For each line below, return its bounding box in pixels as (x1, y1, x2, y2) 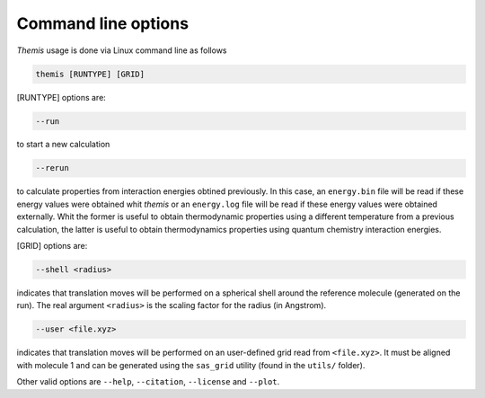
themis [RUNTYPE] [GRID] (35, 68, 145, 79)
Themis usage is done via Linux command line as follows (16, 45, 227, 56)
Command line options (16, 13, 189, 33)
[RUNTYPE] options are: (16, 92, 107, 102)
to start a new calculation (16, 139, 110, 150)
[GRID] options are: (16, 241, 88, 252)
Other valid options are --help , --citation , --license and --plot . (16, 376, 280, 387)
